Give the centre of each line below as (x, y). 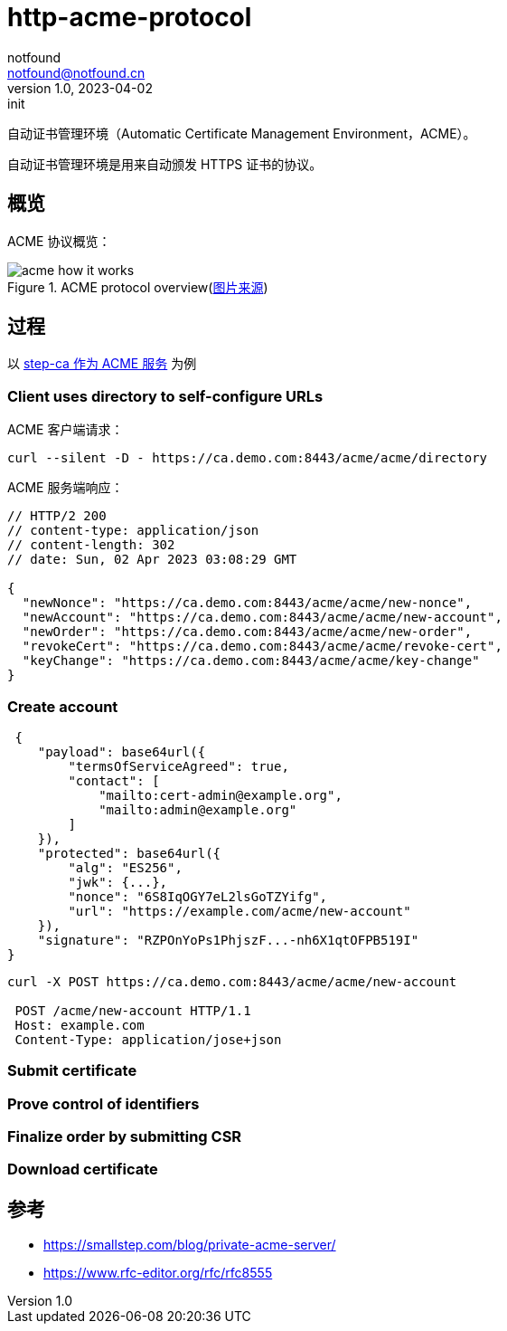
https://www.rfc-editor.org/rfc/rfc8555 (158, 1273)
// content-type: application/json (133, 531)
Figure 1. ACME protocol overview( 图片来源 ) (138, 287)
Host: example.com (80, 1025)
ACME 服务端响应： (66, 488)
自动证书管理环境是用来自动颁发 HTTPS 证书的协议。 (165, 164)
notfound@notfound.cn (76, 72)
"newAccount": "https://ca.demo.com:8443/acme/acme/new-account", (262, 618)
